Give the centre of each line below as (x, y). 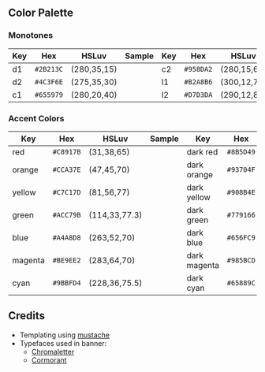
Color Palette (41, 13)
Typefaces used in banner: (63, 343)
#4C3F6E (49, 82)
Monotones (31, 35)
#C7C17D (67, 192)
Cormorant (49, 360)
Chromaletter (53, 352)
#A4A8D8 (67, 237)
